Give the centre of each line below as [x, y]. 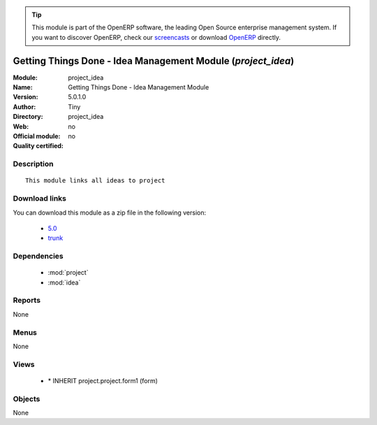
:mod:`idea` [64, 282]
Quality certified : [38, 146]
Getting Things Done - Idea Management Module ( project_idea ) [154, 60]
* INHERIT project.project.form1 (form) [103, 380]
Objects [27, 398]
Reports [27, 301]
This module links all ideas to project [95, 181]
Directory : [28, 117]
